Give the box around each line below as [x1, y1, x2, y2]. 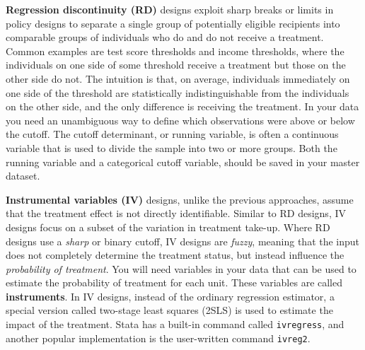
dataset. [6, 168, 40, 183]
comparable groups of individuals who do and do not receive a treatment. [6, 30, 324, 45]
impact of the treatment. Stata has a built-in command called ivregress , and [6, 317, 344, 332]
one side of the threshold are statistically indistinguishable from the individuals [6, 85, 349, 100]
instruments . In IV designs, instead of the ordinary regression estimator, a [6, 288, 335, 303]
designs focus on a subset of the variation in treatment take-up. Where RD [6, 219, 330, 234]
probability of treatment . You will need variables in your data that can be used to [6, 261, 357, 276]
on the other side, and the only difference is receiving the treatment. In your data [6, 99, 359, 114]
